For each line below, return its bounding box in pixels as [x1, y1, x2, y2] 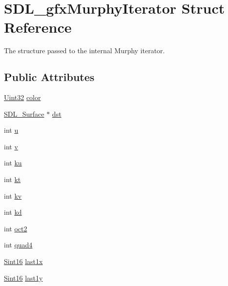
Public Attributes [4, 69, 95, 84]
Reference [4, 17, 72, 37]
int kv [4, 190, 22, 201]
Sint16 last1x [4, 256, 43, 266]
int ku [4, 158, 22, 168]
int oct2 [4, 223, 27, 233]
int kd [4, 207, 22, 217]
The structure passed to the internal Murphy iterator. [4, 45, 165, 56]
